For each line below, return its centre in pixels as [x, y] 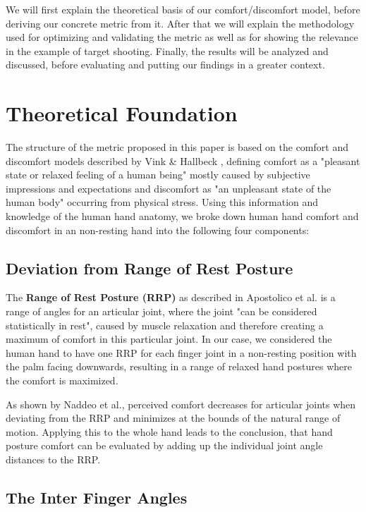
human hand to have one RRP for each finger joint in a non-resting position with [181, 352]
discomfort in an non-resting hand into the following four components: [158, 230]
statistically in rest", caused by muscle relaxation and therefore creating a [165, 325]
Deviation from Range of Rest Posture [150, 268]
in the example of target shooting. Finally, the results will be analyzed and [167, 50]
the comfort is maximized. [62, 380]
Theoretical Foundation [122, 113]
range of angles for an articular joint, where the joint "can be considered [161, 311]
